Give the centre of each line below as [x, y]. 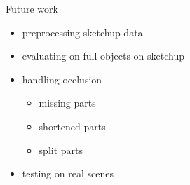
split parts [61, 150]
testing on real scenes [68, 173]
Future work [32, 8]
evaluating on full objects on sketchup [103, 56]
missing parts [67, 103]
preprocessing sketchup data [82, 32]
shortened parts [72, 126]
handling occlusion [62, 79]
